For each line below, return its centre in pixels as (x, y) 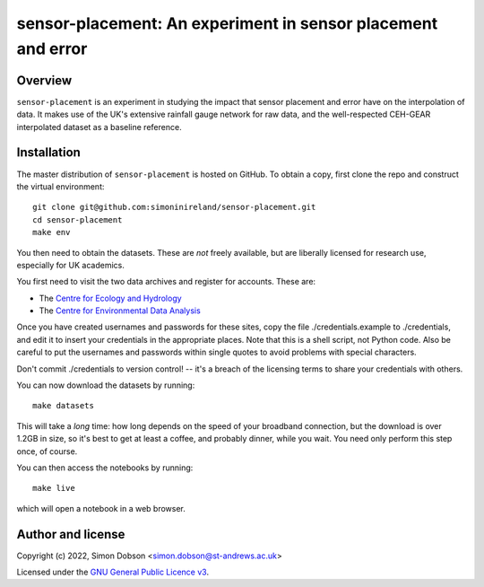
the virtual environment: (60, 186)
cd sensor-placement (78, 219)
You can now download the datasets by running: (106, 385)
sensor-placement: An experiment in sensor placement (227, 23)
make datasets (63, 406)
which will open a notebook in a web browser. (101, 508)
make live (54, 488)
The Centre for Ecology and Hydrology (111, 298)
